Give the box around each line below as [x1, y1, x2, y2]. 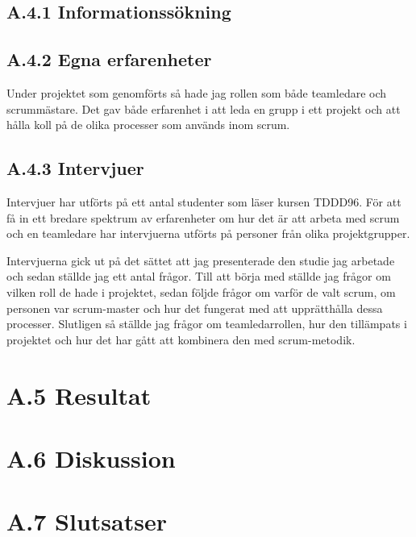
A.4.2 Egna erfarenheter [6, 47, 212, 72]
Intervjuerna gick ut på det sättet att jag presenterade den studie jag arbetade [6, 252, 395, 268]
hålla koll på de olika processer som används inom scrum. [6, 116, 290, 133]
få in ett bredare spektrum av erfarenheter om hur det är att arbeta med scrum [6, 209, 400, 226]
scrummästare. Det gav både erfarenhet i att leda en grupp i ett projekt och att [6, 100, 401, 117]
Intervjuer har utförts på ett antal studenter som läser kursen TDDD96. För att [6, 193, 401, 210]
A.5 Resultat [6, 378, 152, 411]
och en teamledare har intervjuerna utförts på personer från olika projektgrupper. [6, 225, 410, 242]
